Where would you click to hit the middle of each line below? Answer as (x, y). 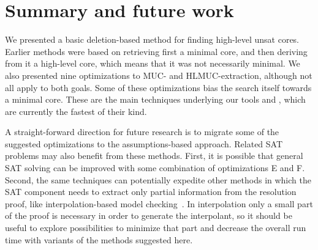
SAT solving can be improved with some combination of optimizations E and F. (155, 168)
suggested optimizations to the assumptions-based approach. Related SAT (144, 143)
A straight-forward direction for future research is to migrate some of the (142, 132)
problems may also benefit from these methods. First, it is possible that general (154, 156)
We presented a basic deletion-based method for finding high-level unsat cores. (152, 39)
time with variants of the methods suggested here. (99, 239)
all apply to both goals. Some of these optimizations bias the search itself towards (158, 87)
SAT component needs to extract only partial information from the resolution (151, 192)
